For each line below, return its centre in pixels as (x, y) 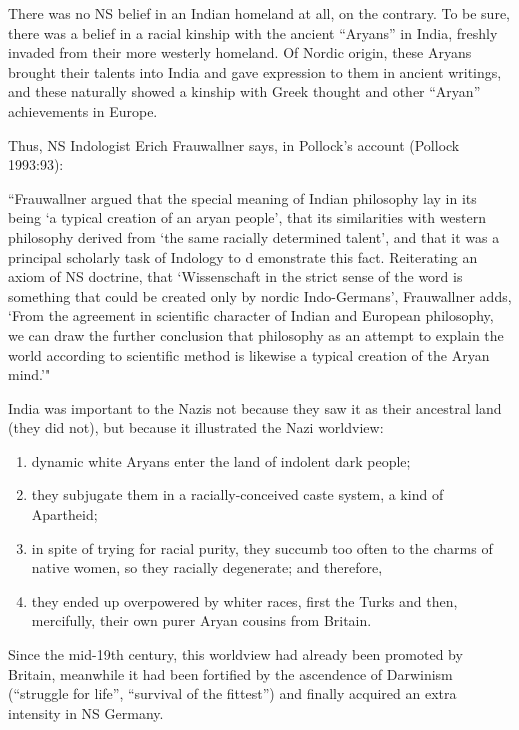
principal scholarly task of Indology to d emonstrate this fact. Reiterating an (243, 256)
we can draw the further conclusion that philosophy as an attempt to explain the (256, 334)
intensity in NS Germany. (86, 712)
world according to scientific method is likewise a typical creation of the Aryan (249, 354)
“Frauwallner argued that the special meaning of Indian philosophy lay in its (242, 197)
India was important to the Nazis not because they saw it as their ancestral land (255, 407)
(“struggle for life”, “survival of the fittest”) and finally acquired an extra (232, 693)
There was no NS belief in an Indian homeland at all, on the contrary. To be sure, (259, 13)
